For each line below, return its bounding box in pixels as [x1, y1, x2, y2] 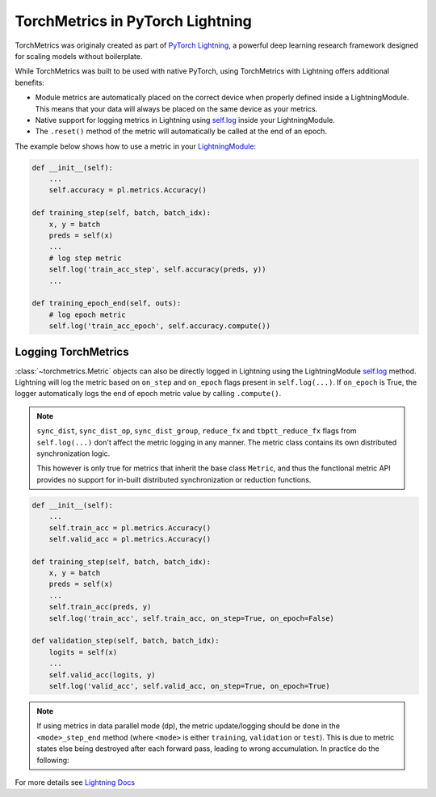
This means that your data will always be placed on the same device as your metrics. [35, 103, 318, 113]
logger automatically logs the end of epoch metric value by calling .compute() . [15, 389, 282, 398]
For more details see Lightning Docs [15, 777, 136, 787]
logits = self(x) [48, 647, 118, 656]
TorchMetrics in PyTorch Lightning [15, 12, 252, 30]
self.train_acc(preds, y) [48, 602, 152, 612]
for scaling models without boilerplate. [15, 51, 143, 61]
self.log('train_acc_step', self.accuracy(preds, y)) [48, 265, 266, 274]
